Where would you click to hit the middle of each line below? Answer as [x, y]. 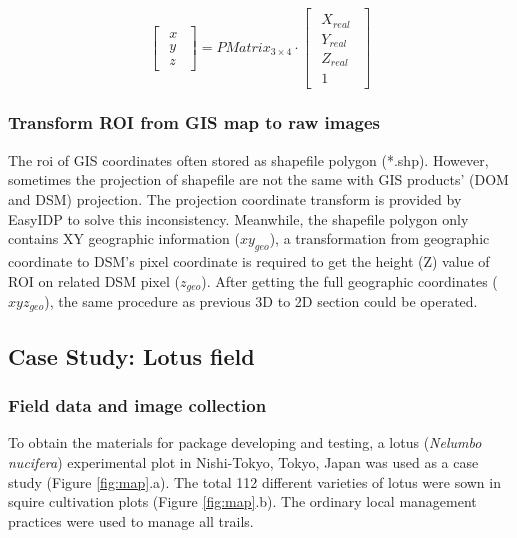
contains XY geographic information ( [124, 238]
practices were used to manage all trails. [131, 520]
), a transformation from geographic [379, 238]
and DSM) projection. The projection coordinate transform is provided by [235, 198]
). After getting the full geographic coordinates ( [349, 280]
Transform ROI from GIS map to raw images [194, 122]
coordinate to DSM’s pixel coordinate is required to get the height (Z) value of [249, 260]
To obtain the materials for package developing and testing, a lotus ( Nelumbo [245, 442]
